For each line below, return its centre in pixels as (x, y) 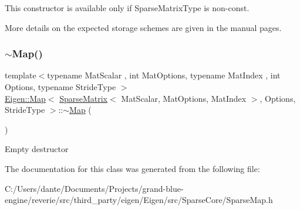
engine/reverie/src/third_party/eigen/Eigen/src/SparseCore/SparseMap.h (139, 200)
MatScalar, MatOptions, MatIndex (184, 98)
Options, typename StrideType (60, 87)
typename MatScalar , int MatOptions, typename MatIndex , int (164, 75)
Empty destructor (37, 149)
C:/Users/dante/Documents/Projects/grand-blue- (94, 188)
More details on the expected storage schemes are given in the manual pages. (143, 27)
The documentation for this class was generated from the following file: (132, 168)
